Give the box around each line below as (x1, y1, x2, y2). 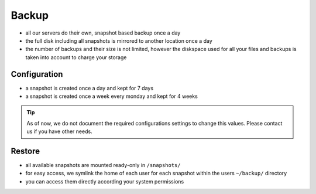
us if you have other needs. (26, 128, 93, 135)
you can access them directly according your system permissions (25, 178, 184, 185)
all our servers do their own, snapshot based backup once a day (25, 29, 181, 36)
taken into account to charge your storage (25, 53, 127, 61)
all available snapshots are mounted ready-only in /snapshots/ (25, 162, 181, 169)
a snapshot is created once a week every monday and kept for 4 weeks (25, 93, 198, 100)
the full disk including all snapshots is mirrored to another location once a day (25, 37, 213, 44)
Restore (11, 147, 40, 156)
